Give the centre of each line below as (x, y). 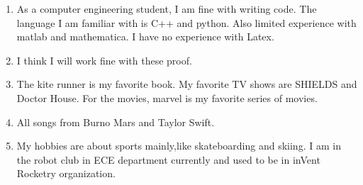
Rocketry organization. (66, 173)
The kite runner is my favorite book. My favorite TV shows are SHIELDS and (187, 84)
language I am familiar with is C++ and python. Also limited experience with (186, 22)
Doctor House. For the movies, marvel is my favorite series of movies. (167, 97)
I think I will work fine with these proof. (104, 60)
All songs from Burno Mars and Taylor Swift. (116, 122)
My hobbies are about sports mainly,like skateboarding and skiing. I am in (179, 146)
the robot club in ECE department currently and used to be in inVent (168, 159)
